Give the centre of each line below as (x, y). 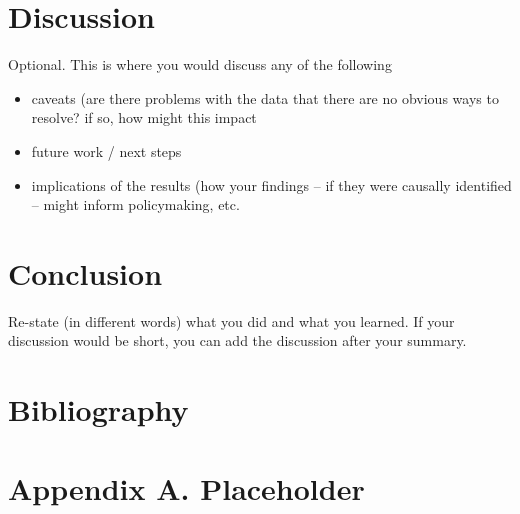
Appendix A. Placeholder (186, 487)
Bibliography (98, 409)
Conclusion (85, 272)
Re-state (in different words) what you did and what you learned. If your (231, 320)
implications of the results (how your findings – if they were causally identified (271, 184)
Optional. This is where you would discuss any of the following (200, 64)
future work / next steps (106, 150)
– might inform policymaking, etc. (135, 204)
